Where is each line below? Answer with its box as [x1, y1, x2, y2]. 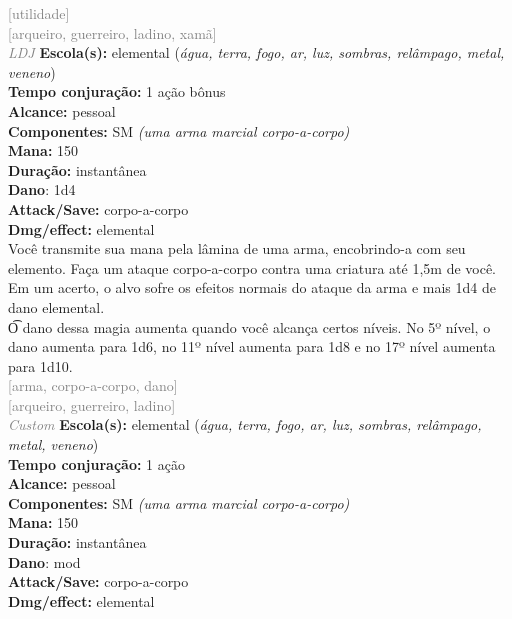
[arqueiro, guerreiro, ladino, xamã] [8, 22, 217, 43]
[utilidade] [8, 3, 70, 23]
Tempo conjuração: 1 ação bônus [8, 81, 226, 102]
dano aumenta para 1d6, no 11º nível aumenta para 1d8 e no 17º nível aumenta [8, 336, 496, 357]
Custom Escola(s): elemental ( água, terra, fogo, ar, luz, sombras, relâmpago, [8, 414, 482, 435]
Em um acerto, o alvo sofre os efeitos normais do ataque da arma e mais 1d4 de [8, 277, 496, 298]
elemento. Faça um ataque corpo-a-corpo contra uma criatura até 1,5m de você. [8, 257, 497, 278]
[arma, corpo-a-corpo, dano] [8, 375, 178, 396]
